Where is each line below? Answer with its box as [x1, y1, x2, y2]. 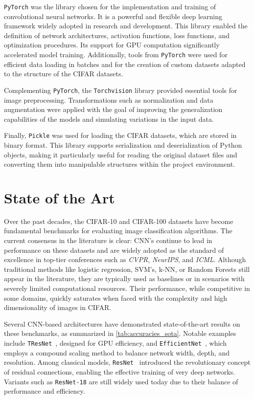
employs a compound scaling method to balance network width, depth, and [4, 347, 230, 357]
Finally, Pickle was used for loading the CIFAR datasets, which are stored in [4, 130, 237, 140]
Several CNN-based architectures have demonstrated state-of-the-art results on [4, 318, 240, 329]
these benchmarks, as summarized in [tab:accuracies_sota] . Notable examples [4, 328, 236, 338]
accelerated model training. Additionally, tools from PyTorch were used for [4, 49, 228, 60]
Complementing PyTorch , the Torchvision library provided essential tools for [4, 85, 237, 95]
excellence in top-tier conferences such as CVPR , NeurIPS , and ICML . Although [4, 254, 246, 265]
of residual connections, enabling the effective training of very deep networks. [4, 366, 235, 377]
